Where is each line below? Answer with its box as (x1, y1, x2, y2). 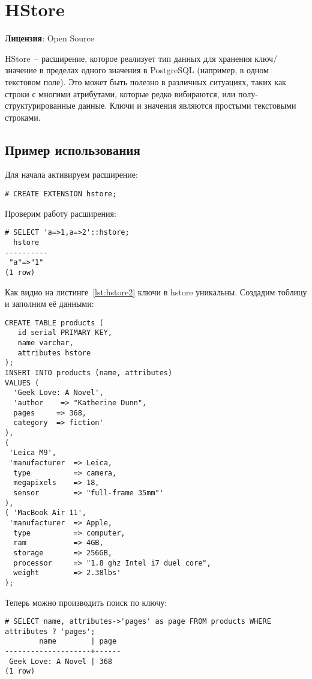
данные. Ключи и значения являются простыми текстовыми (78, 99, 296, 112)
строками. (5, 110, 41, 123)
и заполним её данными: (5, 297, 94, 310)
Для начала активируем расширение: (5, 168, 138, 181)
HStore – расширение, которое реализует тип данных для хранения (5, 52, 252, 64)
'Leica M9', (9, 448, 56, 457)
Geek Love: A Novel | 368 (9, 657, 112, 666)
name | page (39, 637, 117, 646)
